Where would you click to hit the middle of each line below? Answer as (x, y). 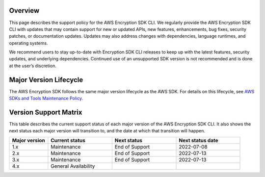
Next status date (199, 140)
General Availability (73, 166)
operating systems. (28, 43)
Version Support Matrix (46, 112)
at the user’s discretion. (33, 66)
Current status (68, 140)
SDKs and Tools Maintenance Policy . (46, 99)
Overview (24, 11)
